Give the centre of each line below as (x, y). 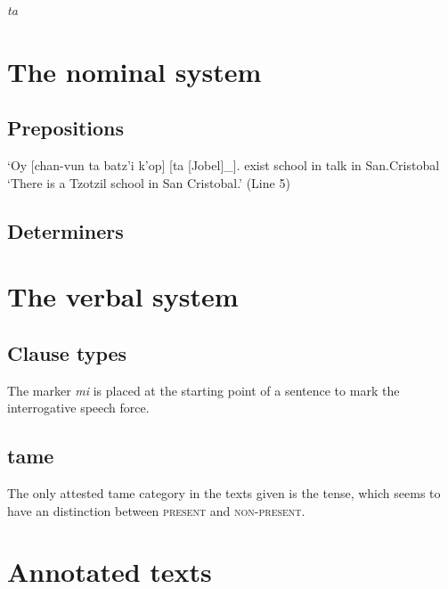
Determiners (65, 230)
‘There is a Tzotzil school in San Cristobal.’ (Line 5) (149, 182)
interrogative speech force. (78, 408)
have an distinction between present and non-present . (156, 510)
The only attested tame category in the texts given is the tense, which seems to (224, 493)
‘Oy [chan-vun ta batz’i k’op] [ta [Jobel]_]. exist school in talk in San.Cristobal (224, 165)
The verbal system (123, 296)
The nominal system (134, 71)
